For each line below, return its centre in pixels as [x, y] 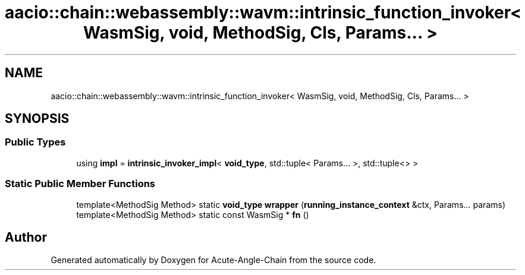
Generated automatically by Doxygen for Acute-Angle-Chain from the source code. [213, 260]
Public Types [35, 142]
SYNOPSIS [37, 119]
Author [26, 237]
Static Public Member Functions [80, 184]
